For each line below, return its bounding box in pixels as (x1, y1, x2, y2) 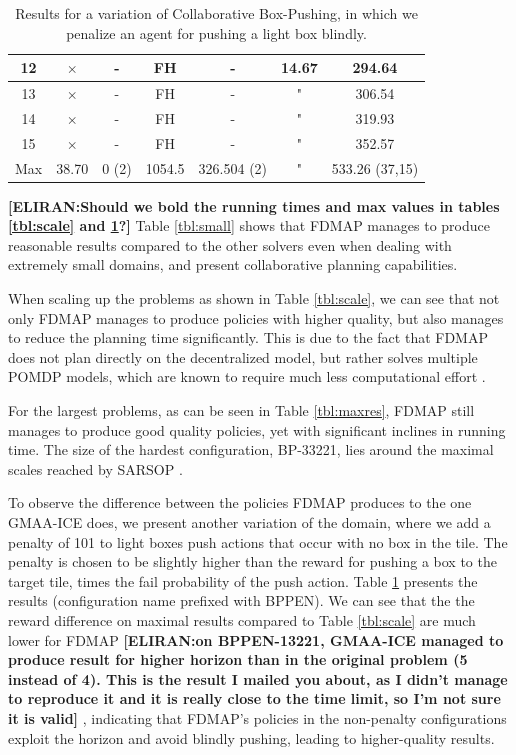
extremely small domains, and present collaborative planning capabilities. (8, 254, 458, 275)
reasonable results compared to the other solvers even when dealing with (8, 234, 452, 255)
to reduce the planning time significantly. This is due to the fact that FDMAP (8, 327, 488, 348)
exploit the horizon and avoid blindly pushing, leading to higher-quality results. (8, 727, 495, 748)
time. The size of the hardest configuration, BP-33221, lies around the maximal (8, 439, 494, 460)
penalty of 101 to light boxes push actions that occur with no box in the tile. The (8, 531, 508, 552)
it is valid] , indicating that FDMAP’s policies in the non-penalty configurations (8, 707, 507, 728)
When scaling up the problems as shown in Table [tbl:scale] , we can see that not (8, 288, 500, 309)
